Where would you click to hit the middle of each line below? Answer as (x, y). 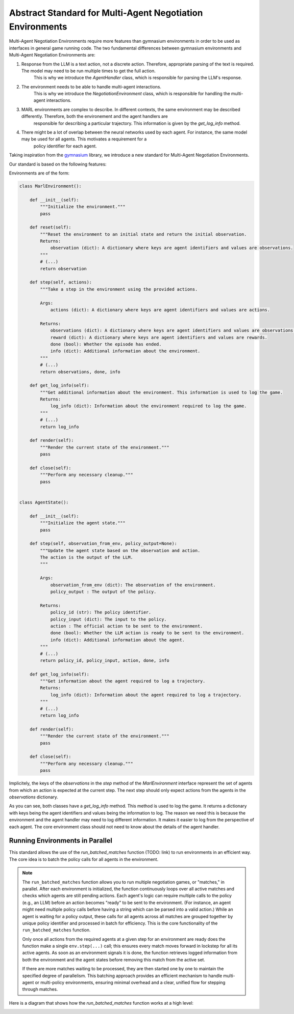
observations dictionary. (34, 797)
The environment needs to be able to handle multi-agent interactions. (91, 86)
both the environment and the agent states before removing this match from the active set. (114, 959)
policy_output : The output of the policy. (103, 592)
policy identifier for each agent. (65, 146)
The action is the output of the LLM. (86, 557)
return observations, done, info (80, 372)
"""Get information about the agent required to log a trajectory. (123, 681)
